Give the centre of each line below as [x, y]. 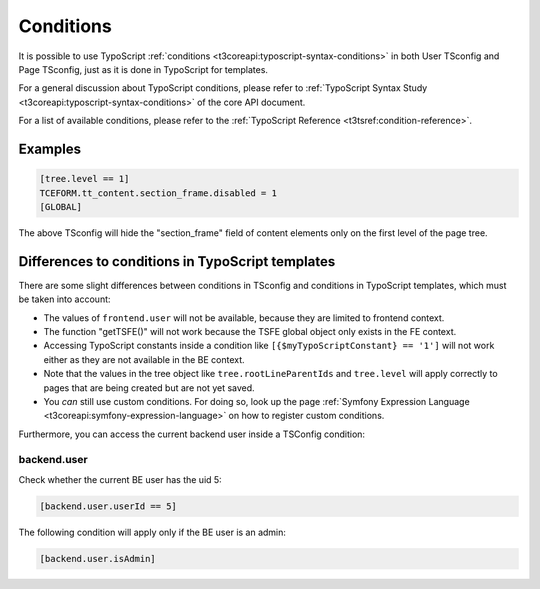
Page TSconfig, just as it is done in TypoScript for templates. [143, 69]
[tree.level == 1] [84, 179]
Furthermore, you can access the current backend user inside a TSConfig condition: [191, 434]
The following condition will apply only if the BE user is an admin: [152, 532]
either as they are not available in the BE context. [144, 359]
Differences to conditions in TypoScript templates [177, 261]
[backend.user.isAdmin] [98, 558]
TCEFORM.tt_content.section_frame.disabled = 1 [158, 193]
